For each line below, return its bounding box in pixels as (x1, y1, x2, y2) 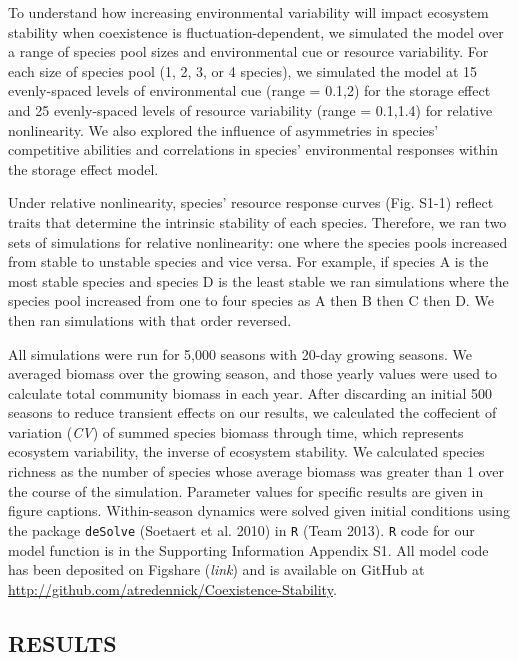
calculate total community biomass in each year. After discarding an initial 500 (8, 382, 493, 403)
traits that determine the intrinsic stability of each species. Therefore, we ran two (8, 211, 507, 232)
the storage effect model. (8, 158, 159, 179)
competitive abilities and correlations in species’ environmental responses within (8, 139, 498, 160)
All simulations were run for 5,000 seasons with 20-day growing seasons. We (8, 343, 472, 364)
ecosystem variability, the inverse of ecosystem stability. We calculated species (8, 441, 485, 462)
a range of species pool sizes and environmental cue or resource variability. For (8, 41, 489, 62)
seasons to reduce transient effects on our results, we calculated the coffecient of (8, 402, 497, 423)
